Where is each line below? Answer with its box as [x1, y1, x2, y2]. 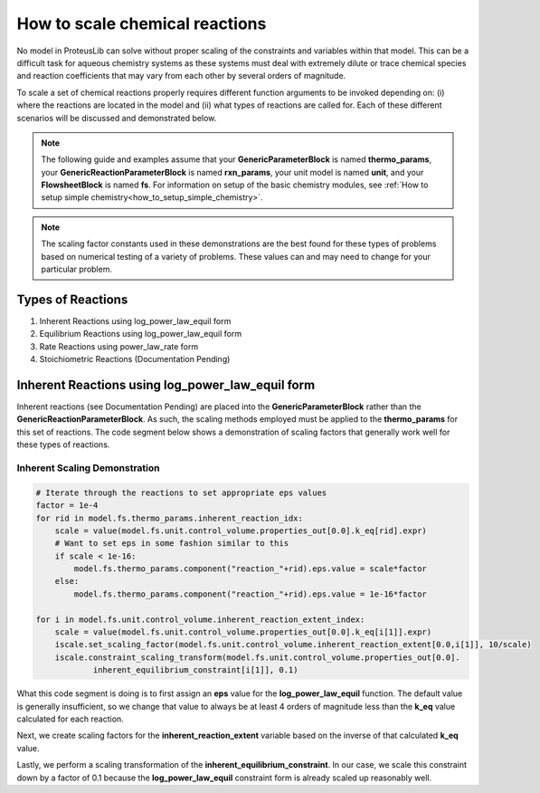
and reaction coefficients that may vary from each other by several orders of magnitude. [16, 71, 346, 81]
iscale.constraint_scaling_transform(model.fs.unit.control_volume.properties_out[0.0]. [54, 652, 460, 663]
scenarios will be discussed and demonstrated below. [16, 112, 217, 123]
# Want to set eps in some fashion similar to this [54, 539, 289, 549]
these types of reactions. [16, 439, 110, 450]
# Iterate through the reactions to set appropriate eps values [35, 487, 327, 498]
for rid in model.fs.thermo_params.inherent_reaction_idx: [35, 512, 303, 523]
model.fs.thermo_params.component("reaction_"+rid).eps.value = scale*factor [73, 564, 427, 574]
